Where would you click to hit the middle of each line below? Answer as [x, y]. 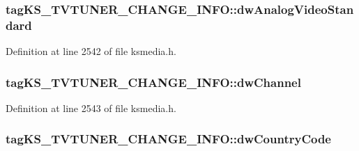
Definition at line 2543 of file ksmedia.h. [91, 108]
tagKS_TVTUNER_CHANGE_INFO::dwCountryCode [168, 139]
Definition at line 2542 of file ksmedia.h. [91, 51]
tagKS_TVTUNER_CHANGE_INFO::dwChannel [153, 82]
